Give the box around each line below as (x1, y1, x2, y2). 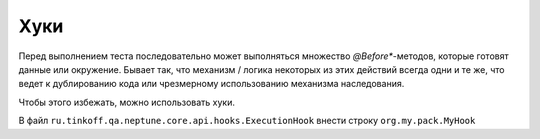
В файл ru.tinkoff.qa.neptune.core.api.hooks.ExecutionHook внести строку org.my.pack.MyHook (18, 115, 476, 127)
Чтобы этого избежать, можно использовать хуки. (18, 96, 235, 108)
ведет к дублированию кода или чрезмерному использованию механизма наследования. (18, 78, 405, 90)
